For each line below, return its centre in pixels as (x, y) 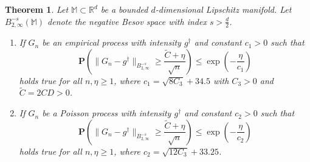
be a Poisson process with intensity (107, 113)
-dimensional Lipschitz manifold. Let (223, 9)
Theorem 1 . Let (37, 9)
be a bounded (124, 9)
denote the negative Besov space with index (127, 21)
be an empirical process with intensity (112, 42)
